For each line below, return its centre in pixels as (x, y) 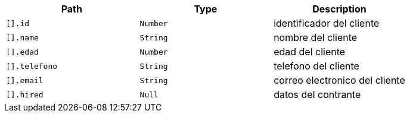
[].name (22, 37)
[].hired (25, 94)
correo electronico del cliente (339, 80)
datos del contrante (317, 94)
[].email (25, 80)
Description (339, 9)
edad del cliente (310, 52)
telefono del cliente (316, 66)
